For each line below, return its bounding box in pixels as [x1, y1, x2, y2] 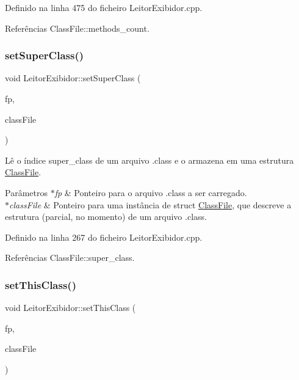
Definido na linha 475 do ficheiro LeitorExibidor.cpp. [5, 1, 203, 13]
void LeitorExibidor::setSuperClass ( [5, 71, 141, 84]
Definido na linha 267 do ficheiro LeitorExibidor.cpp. [5, 230, 203, 243]
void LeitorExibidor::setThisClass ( [5, 301, 136, 314]
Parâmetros [5, 186, 48, 199]
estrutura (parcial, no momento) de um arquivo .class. [5, 210, 207, 223]
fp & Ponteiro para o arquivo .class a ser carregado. [54, 186, 247, 199]
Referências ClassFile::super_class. [5, 251, 135, 264]
